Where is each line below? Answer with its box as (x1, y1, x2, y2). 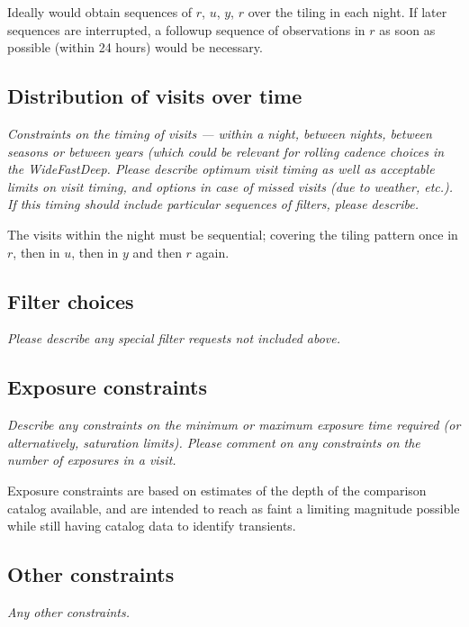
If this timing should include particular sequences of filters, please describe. (7, 195, 419, 214)
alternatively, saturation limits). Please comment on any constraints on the (7, 432, 420, 451)
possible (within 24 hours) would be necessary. (7, 38, 263, 57)
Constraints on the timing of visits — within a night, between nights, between (7, 123, 432, 142)
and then (132, 242, 182, 261)
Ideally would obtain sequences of (7, 3, 193, 21)
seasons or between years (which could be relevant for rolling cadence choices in (7, 141, 445, 160)
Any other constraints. (7, 602, 130, 621)
